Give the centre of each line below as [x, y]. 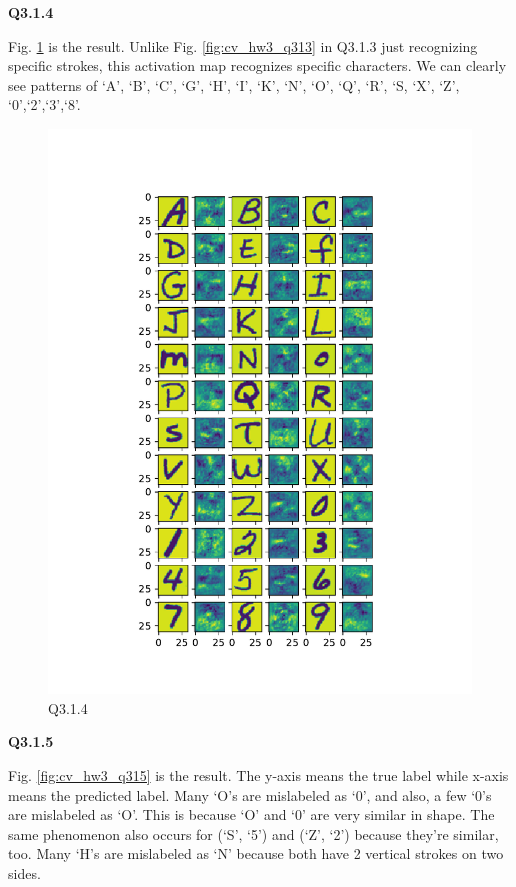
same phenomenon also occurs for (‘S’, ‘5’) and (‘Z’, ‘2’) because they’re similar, [253, 833]
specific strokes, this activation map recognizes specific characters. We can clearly [257, 65]
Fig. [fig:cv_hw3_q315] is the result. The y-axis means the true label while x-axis [258, 775]
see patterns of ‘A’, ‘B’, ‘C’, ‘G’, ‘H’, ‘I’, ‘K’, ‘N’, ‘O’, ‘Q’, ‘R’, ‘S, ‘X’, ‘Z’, [234, 84]
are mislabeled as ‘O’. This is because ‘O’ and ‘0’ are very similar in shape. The [251, 814]
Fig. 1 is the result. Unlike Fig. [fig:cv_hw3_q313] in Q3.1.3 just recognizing [243, 45]
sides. [24, 873]
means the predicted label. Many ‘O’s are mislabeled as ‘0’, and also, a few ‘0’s [250, 794]
